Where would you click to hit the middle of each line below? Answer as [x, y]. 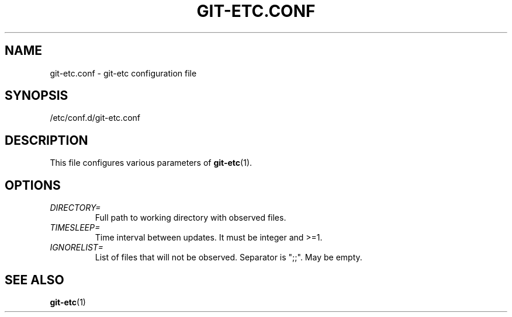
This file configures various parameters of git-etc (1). [151, 163]
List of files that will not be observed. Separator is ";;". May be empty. [229, 257]
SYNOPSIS [37, 96]
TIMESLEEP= [75, 228]
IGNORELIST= [77, 248]
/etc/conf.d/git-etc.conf [95, 118]
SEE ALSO [34, 280]
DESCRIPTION [46, 140]
